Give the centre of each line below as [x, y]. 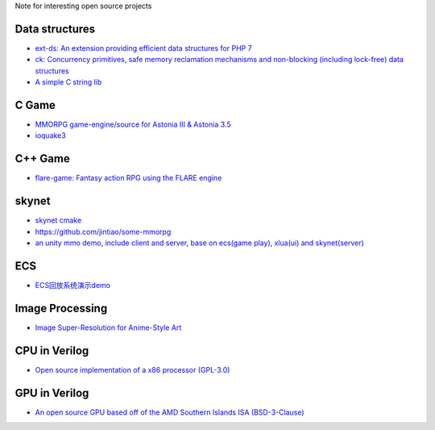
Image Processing [61, 308]
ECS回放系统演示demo [73, 285]
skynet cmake [58, 220]
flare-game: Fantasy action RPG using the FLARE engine [128, 178]
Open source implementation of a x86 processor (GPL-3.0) [133, 369]
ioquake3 [50, 136]
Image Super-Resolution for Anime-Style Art [108, 328]
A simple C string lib [68, 82]
